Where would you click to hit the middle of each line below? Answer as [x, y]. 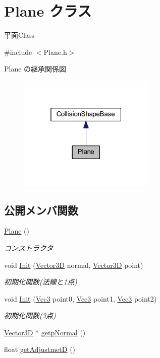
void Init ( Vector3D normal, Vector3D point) [74, 265]
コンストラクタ [29, 247]
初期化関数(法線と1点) [41, 282]
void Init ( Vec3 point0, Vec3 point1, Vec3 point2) [81, 298]
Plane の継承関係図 [35, 69]
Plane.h [55, 52]
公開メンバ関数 [41, 210]
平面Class [19, 35]
